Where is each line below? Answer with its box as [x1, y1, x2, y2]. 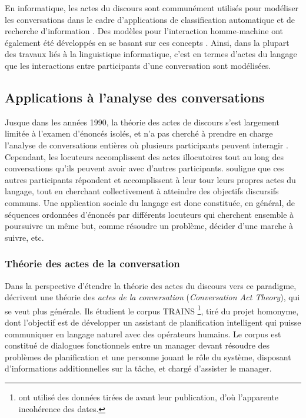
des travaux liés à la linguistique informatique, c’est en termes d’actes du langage [5, 48, 297, 60]
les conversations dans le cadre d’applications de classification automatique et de [5, 13, 295, 25]
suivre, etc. [5, 231, 44, 243]
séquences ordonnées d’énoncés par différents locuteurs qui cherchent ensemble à [5, 208, 294, 220]
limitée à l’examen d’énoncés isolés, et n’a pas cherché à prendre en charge [5, 127, 273, 140]
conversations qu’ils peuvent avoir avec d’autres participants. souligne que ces [5, 162, 284, 174]
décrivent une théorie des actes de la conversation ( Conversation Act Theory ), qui [5, 291, 300, 303]
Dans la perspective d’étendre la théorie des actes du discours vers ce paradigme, [5, 279, 297, 291]
